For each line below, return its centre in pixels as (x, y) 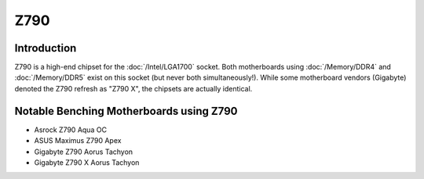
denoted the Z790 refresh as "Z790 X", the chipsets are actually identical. (133, 88)
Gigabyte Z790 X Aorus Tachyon (87, 162)
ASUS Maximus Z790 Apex (78, 141)
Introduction (46, 48)
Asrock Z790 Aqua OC (71, 130)
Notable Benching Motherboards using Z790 (126, 111)
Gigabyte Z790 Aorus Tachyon (84, 152)
